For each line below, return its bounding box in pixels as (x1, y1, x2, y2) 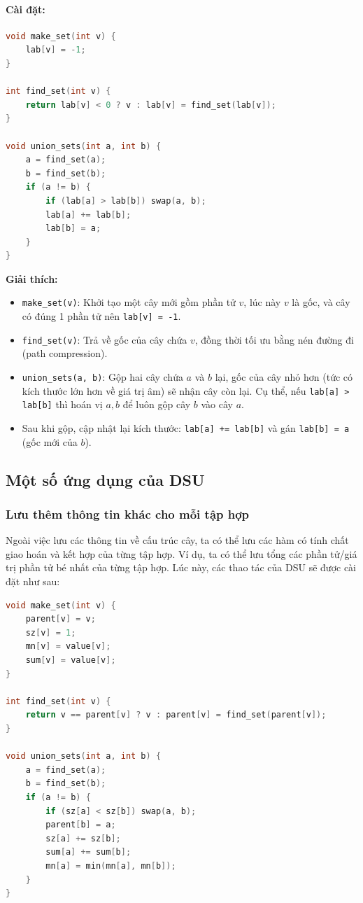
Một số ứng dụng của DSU (6, 468, 205, 490)
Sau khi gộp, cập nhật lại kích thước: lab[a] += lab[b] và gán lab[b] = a (22, 421, 350, 435)
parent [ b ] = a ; (45, 820, 116, 830)
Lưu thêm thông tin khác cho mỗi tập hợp (6, 505, 250, 522)
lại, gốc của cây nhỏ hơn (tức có (215, 370, 353, 384)
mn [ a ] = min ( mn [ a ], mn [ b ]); (45, 860, 176, 871)
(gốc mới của (22, 434, 78, 449)
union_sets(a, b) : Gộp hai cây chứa (22, 370, 183, 384)
